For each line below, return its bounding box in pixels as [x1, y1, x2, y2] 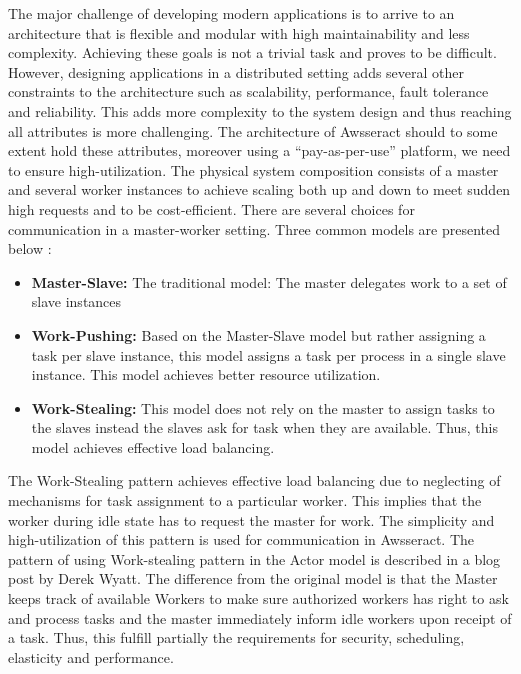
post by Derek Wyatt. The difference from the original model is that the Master [8, 568, 498, 589]
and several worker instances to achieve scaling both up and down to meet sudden [8, 179, 511, 200]
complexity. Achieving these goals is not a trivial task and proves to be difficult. [8, 42, 497, 63]
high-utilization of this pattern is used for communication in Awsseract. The [8, 529, 475, 550]
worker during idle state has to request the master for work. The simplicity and [8, 509, 495, 530]
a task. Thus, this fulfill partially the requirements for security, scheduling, [8, 627, 465, 648]
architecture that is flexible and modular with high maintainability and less [8, 22, 470, 43]
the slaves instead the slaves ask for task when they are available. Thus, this [31, 417, 499, 438]
